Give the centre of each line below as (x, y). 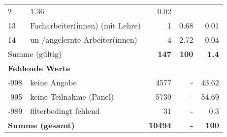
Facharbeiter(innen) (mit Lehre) (85, 25)
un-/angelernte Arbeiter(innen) (84, 40)
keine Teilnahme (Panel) (72, 96)
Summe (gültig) (35, 54)
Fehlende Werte (39, 68)
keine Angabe (53, 82)
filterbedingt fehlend (65, 111)
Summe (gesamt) (41, 125)
